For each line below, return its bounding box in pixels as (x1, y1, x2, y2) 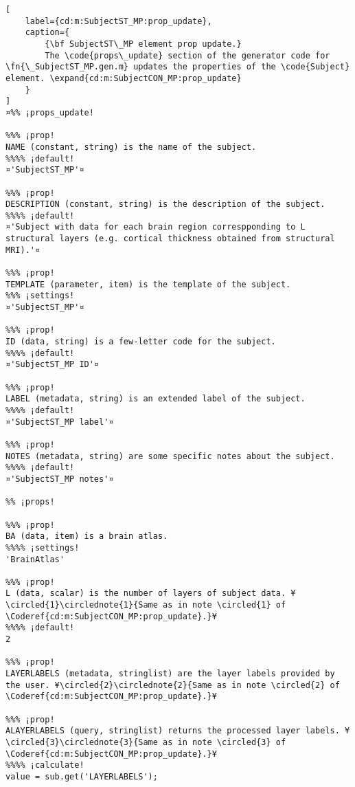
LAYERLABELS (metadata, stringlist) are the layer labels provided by (5, 669, 335, 679)
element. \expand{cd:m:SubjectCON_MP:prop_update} (5, 73, 242, 83)
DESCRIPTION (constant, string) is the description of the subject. (5, 199, 325, 210)
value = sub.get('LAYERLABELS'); (5, 771, 158, 782)
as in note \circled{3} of (163, 738, 286, 747)
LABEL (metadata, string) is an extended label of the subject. (5, 394, 306, 404)
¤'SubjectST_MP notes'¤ (5, 474, 114, 484)
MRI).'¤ (5, 245, 41, 255)
